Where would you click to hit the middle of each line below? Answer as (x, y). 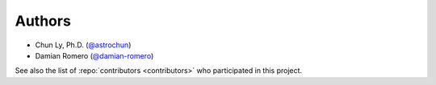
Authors (43, 21)
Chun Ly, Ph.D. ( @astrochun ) (83, 45)
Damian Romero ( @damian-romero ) (94, 55)
